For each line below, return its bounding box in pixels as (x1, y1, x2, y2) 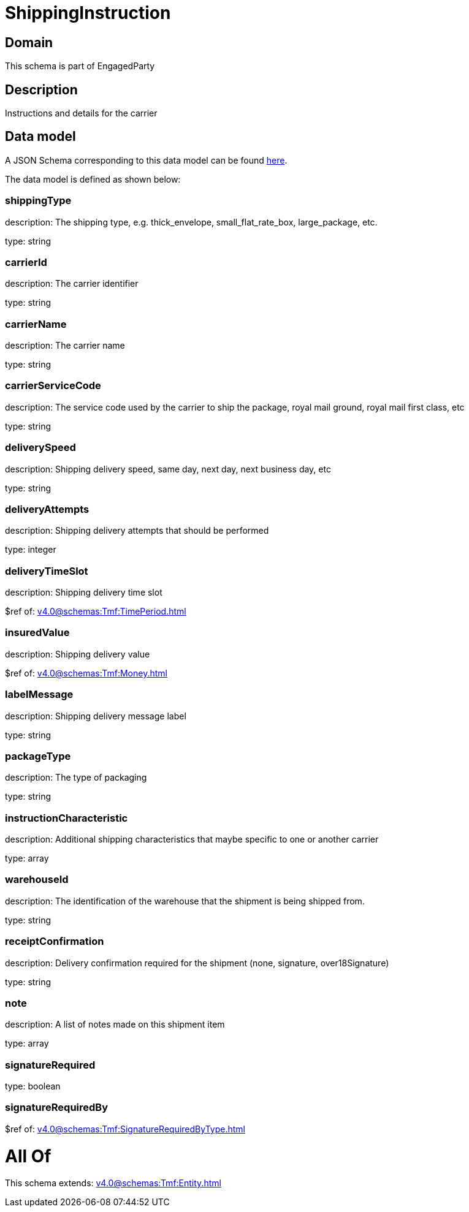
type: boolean (5, 1081, 61, 1092)
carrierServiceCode (5, 379, 101, 392)
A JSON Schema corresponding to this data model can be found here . (5, 154, 288, 165)
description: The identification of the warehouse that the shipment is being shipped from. (5, 895, 365, 906)
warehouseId (5, 873, 69, 886)
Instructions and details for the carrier (5, 108, 158, 119)
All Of (5, 1145, 51, 1167)
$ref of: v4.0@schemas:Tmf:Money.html (5, 667, 167, 678)
